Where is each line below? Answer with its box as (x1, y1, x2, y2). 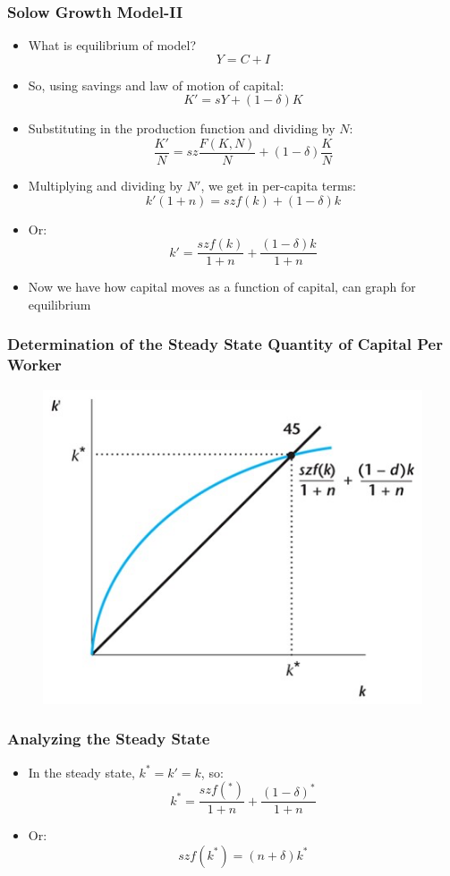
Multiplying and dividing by (28, 176, 183, 195)
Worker (7, 353, 62, 376)
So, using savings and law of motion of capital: (28, 75, 284, 94)
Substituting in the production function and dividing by (28, 119, 335, 138)
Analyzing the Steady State (7, 727, 210, 750)
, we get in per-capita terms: (200, 176, 356, 195)
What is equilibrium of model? (28, 36, 196, 55)
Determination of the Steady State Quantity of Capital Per (7, 333, 443, 355)
